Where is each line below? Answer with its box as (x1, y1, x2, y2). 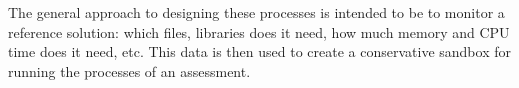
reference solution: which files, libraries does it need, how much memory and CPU (8, 21, 510, 42)
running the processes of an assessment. (8, 60, 251, 81)
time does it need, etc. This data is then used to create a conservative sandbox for (8, 41, 511, 62)
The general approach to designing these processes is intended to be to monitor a (8, 2, 505, 22)
